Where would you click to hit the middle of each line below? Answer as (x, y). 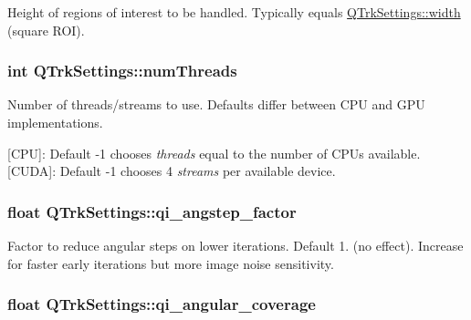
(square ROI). (46, 30)
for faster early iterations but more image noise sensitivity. (171, 263)
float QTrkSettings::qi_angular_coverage (162, 304)
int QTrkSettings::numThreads (122, 71)
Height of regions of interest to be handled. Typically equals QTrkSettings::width (234, 12)
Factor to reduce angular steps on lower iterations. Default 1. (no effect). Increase (235, 245)
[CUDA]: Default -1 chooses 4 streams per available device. (172, 171)
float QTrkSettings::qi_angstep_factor (152, 211)
